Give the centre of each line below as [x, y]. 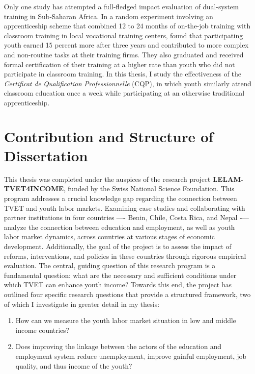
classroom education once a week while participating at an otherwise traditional [124, 93]
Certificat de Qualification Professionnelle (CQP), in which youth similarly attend [128, 83]
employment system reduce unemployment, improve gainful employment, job [131, 356]
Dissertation [46, 155]
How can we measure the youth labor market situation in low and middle [126, 320]
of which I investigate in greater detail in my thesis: [82, 304]
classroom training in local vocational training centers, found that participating [124, 35]
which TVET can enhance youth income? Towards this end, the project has [118, 285]
